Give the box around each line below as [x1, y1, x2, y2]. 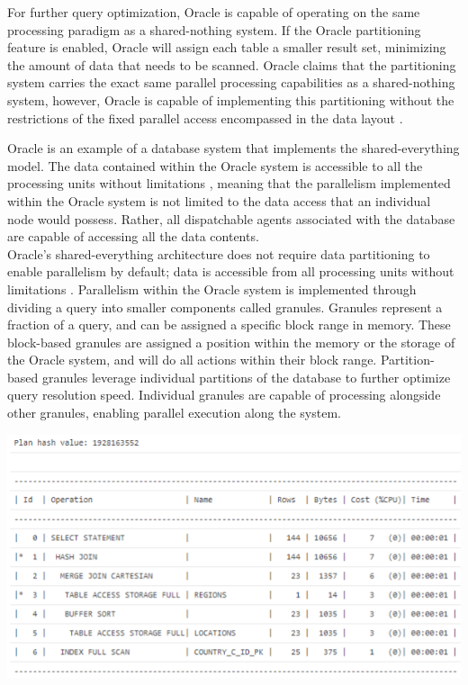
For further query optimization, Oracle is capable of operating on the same [7, 3, 420, 21]
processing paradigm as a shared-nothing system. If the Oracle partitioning [7, 20, 421, 39]
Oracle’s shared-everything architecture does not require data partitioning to [7, 244, 430, 263]
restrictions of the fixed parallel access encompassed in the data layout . [7, 108, 403, 127]
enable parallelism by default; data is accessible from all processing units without [7, 262, 454, 281]
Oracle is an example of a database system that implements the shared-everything [7, 139, 460, 158]
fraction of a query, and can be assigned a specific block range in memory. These [7, 315, 451, 334]
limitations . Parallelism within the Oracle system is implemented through [7, 279, 417, 298]
